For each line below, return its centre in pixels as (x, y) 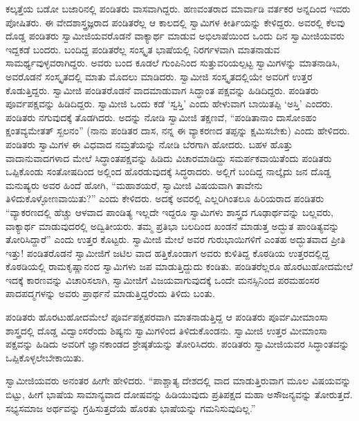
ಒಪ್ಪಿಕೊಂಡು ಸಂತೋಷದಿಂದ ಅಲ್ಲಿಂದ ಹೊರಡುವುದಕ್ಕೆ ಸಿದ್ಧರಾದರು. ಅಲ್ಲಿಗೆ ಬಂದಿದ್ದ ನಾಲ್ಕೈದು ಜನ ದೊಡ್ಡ (168, 171)
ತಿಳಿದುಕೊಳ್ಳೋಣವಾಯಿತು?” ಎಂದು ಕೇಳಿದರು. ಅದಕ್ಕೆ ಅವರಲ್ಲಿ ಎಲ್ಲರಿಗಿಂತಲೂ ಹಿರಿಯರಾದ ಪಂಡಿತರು (165, 198)
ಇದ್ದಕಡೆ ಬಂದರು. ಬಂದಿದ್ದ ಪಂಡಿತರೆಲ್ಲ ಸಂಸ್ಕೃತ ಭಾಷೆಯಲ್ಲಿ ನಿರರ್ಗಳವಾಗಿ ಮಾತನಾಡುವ (143, 49)
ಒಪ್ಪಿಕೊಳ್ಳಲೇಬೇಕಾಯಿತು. (45, 357)
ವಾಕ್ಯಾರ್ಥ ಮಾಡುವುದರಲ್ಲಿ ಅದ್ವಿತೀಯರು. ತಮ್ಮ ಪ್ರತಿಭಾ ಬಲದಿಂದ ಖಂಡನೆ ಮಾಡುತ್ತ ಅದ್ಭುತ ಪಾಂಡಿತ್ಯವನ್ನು (173, 225)
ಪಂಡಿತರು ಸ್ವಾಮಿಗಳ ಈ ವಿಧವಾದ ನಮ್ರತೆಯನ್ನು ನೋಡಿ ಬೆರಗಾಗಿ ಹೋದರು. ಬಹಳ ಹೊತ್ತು (149, 144)
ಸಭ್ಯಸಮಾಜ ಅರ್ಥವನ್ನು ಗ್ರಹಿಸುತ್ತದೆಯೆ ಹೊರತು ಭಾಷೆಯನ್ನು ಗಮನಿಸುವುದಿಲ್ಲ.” (131, 407)
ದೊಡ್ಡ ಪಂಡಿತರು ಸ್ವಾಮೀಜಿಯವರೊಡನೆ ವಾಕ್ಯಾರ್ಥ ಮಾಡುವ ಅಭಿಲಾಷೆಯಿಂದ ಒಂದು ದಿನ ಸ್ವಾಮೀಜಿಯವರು (175, 36)
